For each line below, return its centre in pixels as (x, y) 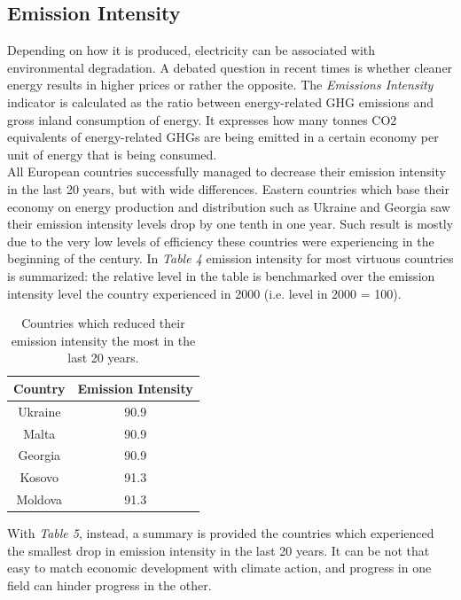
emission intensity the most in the (103, 340)
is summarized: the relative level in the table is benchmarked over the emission (221, 275)
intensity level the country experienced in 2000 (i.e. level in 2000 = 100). (204, 293)
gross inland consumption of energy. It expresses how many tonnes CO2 (202, 119)
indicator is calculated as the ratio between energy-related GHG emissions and (220, 101)
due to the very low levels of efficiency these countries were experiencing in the (221, 241)
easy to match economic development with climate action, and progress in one (219, 568)
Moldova (39, 499)
